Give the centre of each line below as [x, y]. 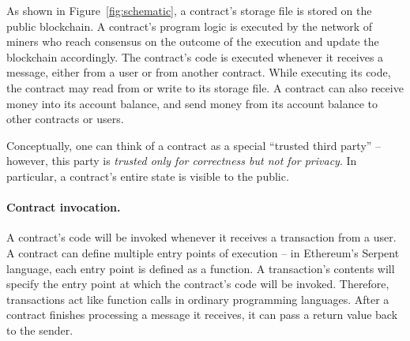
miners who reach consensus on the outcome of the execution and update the [193, 41]
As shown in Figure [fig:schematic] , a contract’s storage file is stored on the [189, 10]
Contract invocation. [64, 207]
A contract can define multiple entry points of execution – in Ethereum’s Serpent [203, 252]
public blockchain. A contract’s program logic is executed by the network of [190, 26]
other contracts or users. [65, 119]
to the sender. [40, 330]
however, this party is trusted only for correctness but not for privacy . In [182, 161]
